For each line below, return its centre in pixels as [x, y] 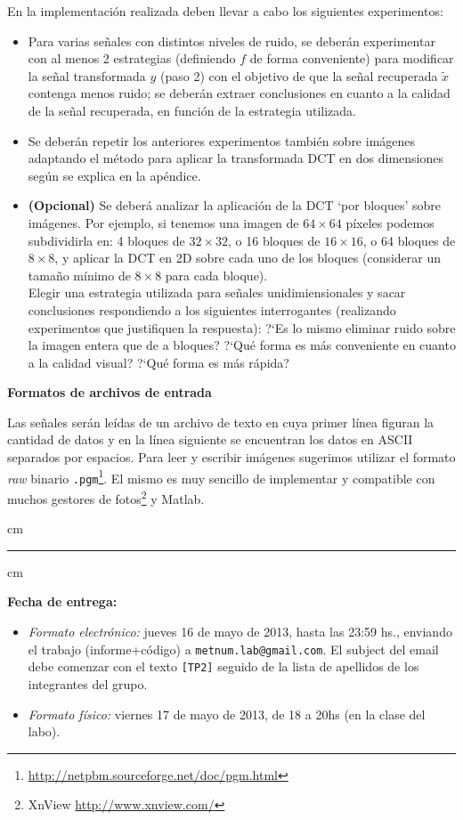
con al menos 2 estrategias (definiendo [132, 58]
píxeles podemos [390, 222]
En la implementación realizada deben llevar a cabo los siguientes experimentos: [225, 11]
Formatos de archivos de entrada [110, 392]
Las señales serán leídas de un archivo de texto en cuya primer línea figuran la [221, 422]
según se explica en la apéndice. [114, 175]
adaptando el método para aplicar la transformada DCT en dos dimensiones [236, 158]
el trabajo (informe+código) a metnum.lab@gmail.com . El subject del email [233, 649]
